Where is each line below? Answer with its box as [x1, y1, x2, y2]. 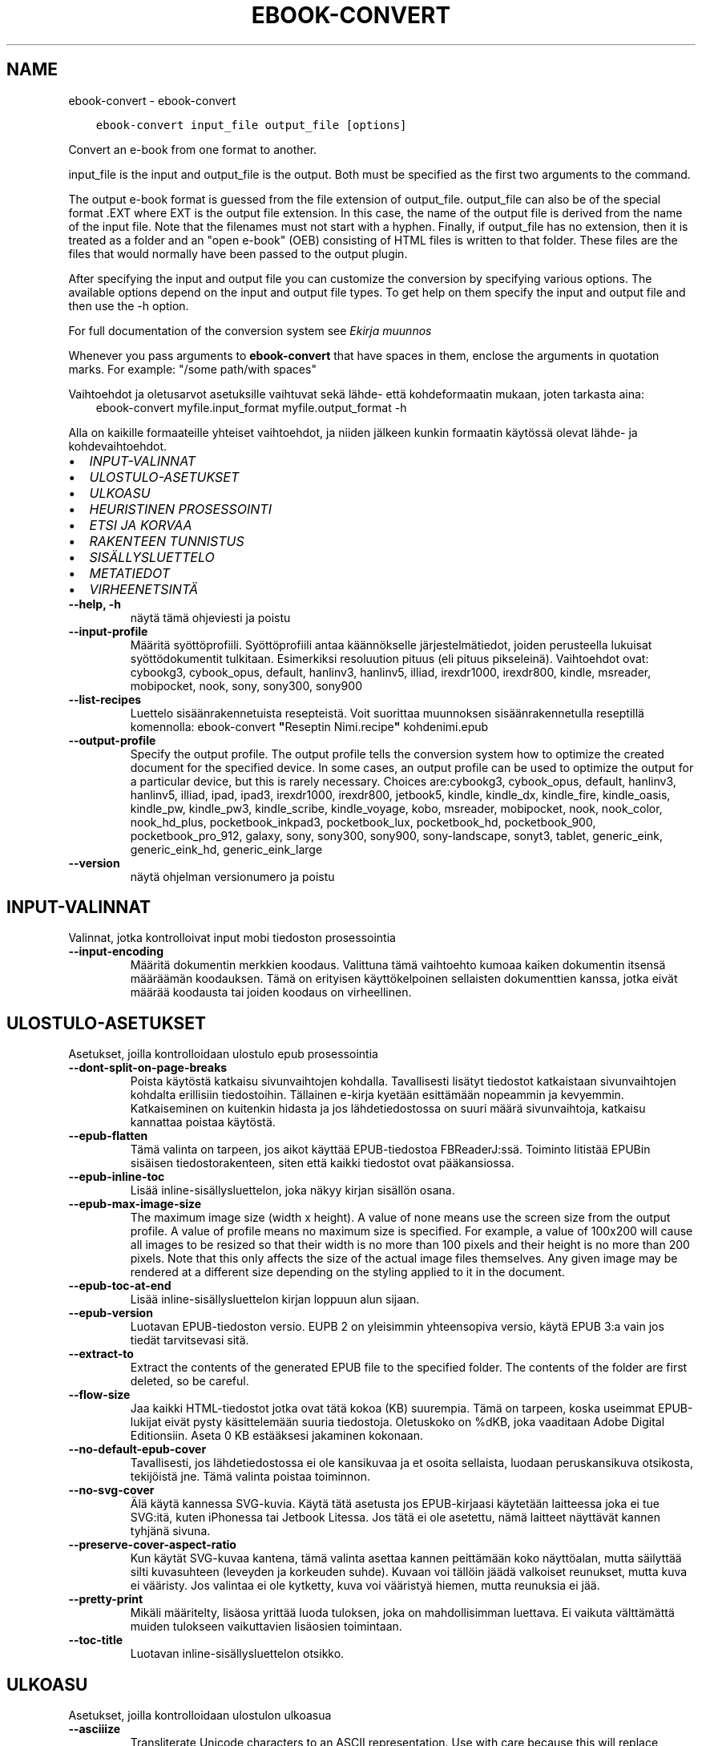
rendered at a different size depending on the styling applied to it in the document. [130, 1265, 565, 1279]
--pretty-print [68, 1592, 143, 1607]
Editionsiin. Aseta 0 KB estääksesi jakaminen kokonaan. [130, 1429, 423, 1443]
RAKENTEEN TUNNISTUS [89, 532, 244, 549]
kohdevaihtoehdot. [68, 439, 167, 453]
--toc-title [68, 1633, 123, 1647]
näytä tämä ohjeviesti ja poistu [130, 610, 291, 624]
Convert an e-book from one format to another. [68, 142, 317, 156]
